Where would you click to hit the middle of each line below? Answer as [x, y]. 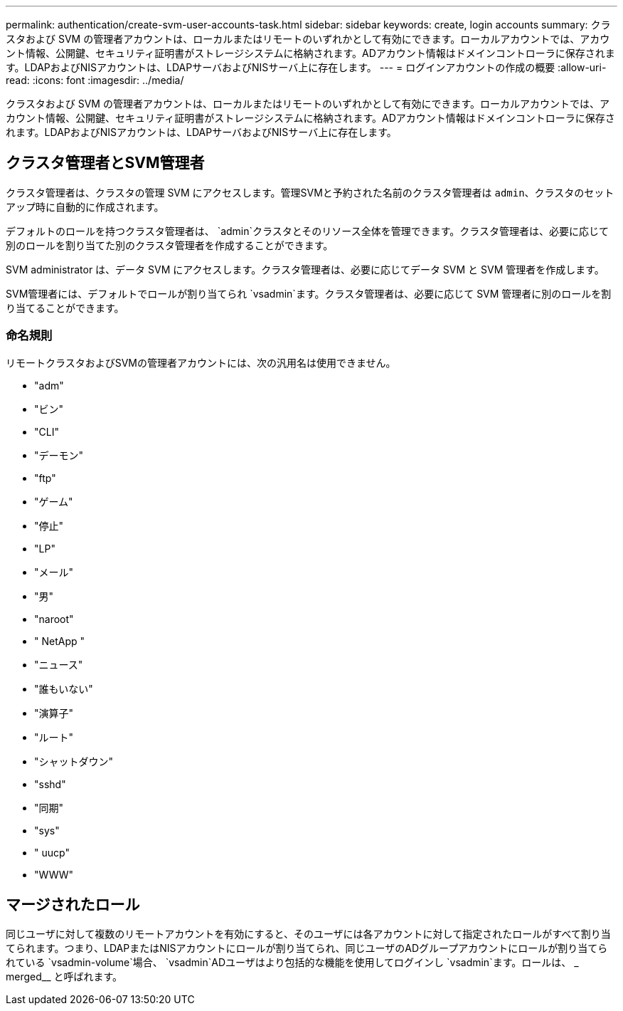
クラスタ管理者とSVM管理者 [105, 163]
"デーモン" [59, 455]
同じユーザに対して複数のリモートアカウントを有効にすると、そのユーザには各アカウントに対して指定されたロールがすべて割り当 [308, 934]
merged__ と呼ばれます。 [64, 977]
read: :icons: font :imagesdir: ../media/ [95, 80]
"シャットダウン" [74, 761]
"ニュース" [59, 664]
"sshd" [50, 784]
